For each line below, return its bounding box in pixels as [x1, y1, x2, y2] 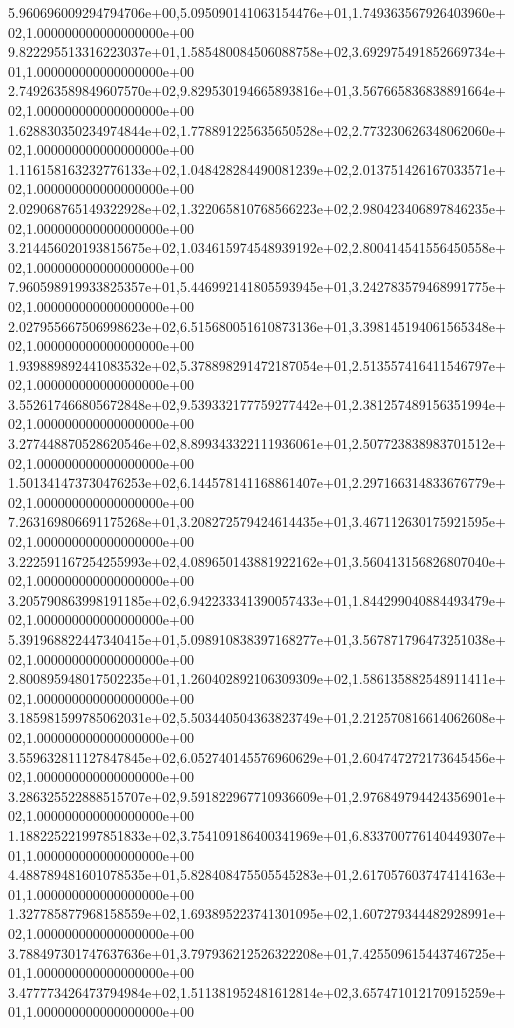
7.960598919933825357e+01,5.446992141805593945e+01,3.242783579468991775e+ [8, 276, 506, 297]
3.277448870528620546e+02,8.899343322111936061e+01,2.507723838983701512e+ [8, 433, 506, 454]
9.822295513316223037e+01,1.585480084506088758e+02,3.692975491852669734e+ [8, 41, 506, 62]
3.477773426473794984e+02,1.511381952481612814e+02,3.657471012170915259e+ [8, 981, 506, 1002]
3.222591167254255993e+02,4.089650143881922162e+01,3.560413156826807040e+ [8, 550, 506, 571]
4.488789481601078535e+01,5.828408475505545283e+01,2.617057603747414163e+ [8, 864, 506, 885]
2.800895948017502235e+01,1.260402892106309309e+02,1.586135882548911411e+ [8, 668, 506, 689]
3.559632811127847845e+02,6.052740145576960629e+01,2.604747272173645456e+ [8, 746, 506, 767]
